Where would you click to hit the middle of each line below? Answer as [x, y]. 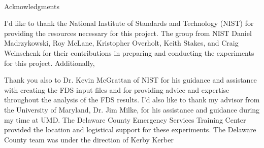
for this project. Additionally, [49, 63]
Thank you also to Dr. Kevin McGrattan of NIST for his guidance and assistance [130, 80]
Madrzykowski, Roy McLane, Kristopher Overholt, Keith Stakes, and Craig [121, 43]
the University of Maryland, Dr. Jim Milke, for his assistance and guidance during [132, 109]
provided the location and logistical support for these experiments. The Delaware [130, 129]
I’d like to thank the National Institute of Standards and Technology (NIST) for [129, 23]
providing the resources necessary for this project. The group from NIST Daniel [128, 33]
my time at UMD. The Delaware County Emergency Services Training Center [125, 119]
